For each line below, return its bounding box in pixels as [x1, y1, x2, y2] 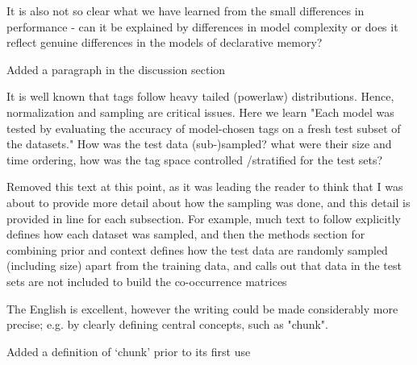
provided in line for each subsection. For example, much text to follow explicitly [6, 209, 401, 226]
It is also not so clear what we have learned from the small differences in [6, 2, 365, 19]
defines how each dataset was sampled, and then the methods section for [6, 226, 365, 243]
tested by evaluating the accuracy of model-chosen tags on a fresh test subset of [6, 119, 401, 136]
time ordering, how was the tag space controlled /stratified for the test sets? [6, 151, 383, 168]
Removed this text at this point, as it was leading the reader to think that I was [6, 178, 403, 195]
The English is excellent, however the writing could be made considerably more [6, 300, 398, 317]
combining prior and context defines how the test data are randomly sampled [6, 241, 388, 258]
